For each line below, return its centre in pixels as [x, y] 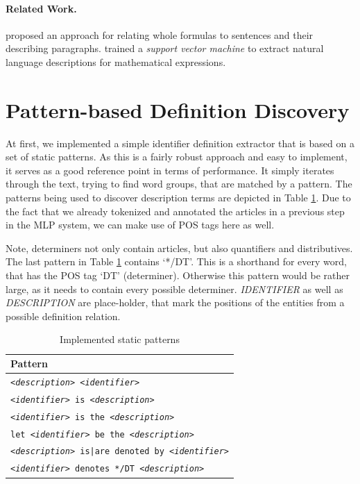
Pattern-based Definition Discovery [178, 109]
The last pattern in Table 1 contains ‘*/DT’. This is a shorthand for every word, [176, 261]
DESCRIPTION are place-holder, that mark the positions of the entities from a [175, 302]
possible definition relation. [63, 316]
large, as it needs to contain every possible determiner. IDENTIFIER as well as [174, 289]
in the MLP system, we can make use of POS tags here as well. [140, 225]
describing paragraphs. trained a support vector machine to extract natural [165, 48]
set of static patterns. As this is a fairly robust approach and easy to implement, [177, 157]
